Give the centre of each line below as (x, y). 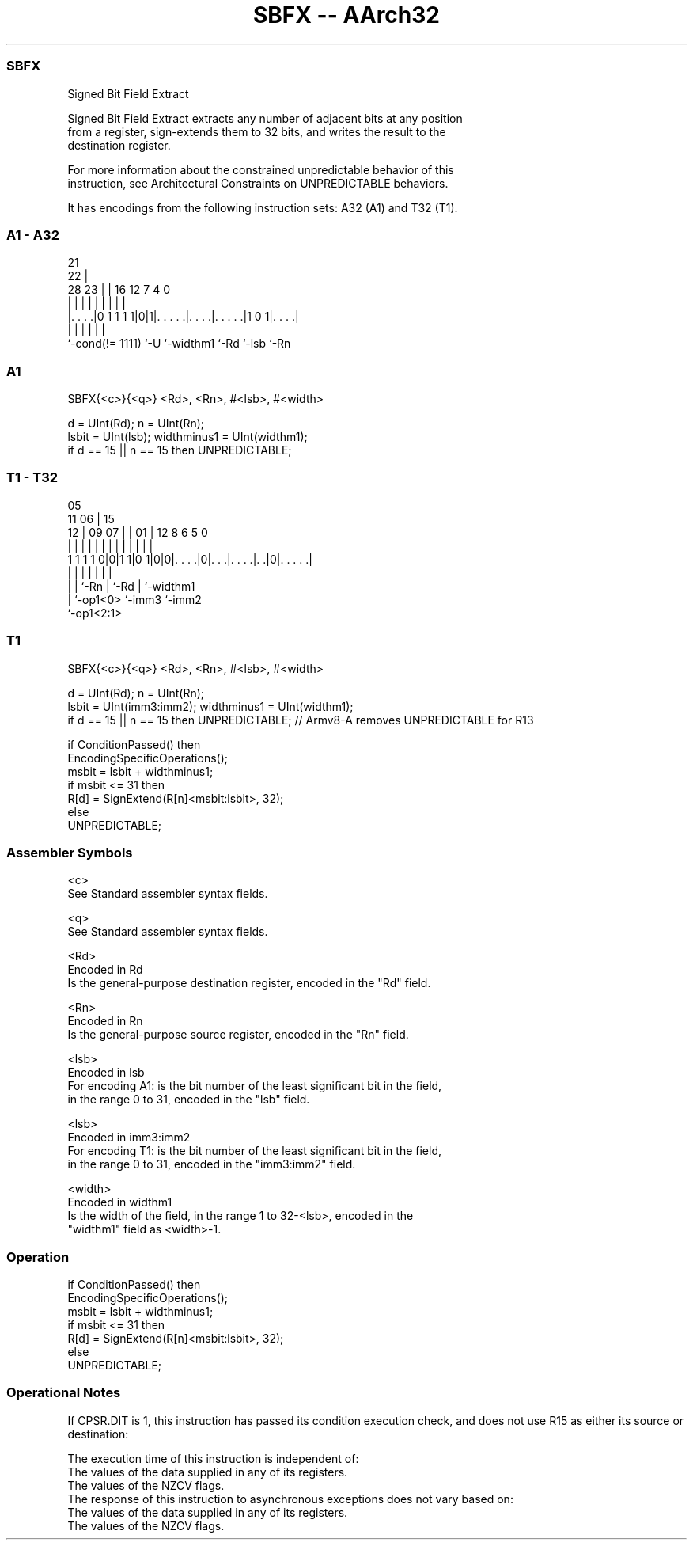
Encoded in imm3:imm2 (129, 1138)
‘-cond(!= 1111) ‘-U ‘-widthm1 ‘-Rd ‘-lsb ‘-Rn (179, 344)
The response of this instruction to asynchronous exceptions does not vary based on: (290, 1499)
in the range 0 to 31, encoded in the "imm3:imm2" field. (212, 1164)
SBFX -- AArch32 (346, 15)
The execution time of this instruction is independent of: (213, 1458)
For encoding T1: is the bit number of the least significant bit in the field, (254, 1151)
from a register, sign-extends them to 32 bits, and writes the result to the (257, 131)
